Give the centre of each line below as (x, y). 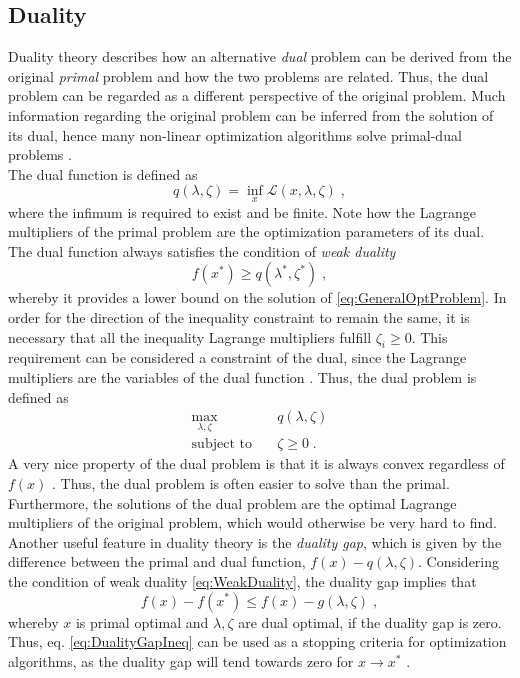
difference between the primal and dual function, (157, 561)
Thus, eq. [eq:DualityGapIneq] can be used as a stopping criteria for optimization (257, 641)
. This (429, 336)
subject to (221, 444)
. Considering (459, 561)
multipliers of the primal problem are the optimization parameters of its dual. (246, 231)
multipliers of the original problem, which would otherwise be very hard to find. (252, 522)
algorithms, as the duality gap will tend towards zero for (181, 660)
